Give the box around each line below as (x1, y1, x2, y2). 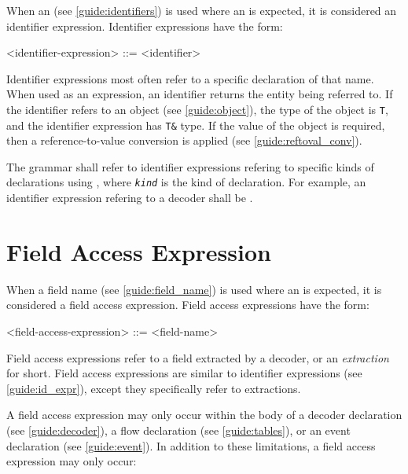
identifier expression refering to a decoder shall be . (6, 189, 253, 206)
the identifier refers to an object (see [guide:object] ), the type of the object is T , (6, 101, 388, 117)
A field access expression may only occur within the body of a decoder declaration (6, 406, 402, 423)
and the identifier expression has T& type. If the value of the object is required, (6, 116, 385, 133)
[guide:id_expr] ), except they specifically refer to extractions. (6, 380, 301, 396)
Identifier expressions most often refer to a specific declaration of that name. (6, 70, 374, 86)
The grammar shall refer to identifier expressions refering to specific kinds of (6, 158, 374, 175)
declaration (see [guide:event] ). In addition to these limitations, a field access (6, 437, 376, 454)
